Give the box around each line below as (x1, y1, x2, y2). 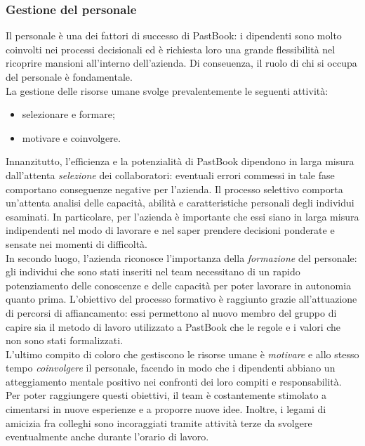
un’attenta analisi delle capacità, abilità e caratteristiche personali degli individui (6, 195, 354, 210)
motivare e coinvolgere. (22, 130, 121, 145)
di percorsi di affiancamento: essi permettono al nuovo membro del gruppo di (6, 305, 337, 320)
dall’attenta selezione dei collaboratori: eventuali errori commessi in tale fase (6, 167, 335, 182)
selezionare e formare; (22, 107, 115, 122)
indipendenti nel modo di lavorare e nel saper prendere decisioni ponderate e (6, 223, 335, 237)
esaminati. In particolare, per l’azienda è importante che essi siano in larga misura (6, 209, 359, 223)
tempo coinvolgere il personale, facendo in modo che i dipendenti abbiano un (6, 360, 336, 375)
